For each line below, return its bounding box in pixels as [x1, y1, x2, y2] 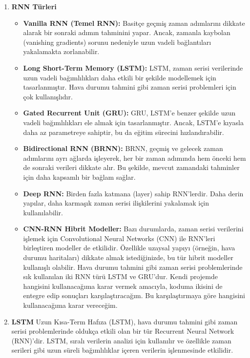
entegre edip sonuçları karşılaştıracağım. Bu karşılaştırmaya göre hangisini [23, 290, 245, 301]
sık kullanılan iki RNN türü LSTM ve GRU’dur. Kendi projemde [23, 271, 218, 282]
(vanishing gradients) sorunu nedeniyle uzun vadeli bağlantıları [23, 37, 211, 47]
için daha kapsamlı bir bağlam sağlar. [23, 171, 136, 182]
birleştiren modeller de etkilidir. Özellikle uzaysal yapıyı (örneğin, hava [23, 243, 235, 253]
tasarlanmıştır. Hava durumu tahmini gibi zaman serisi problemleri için [23, 82, 236, 92]
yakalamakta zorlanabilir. [23, 46, 100, 57]
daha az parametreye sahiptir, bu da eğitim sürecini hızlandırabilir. [23, 127, 224, 137]
